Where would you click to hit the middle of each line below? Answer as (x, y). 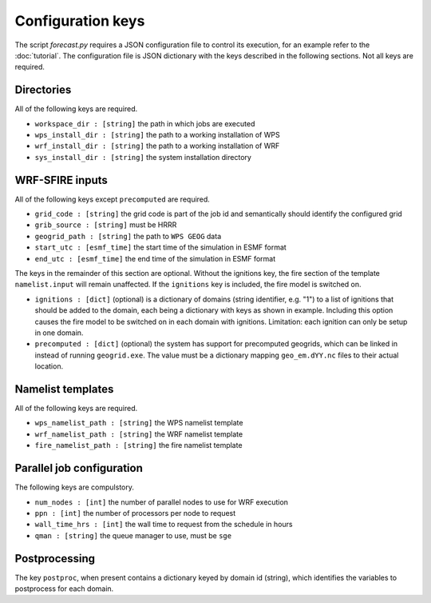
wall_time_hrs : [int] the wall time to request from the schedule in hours (164, 525)
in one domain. (59, 333)
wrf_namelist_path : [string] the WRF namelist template (139, 434)
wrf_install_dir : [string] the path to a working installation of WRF (157, 146)
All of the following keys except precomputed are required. (113, 199)
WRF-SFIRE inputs (61, 180)
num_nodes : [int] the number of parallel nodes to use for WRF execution (162, 502)
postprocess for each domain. (64, 589)
